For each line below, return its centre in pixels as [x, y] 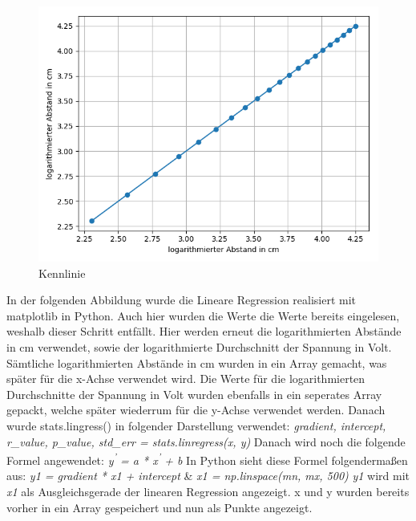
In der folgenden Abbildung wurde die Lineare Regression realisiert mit [182, 300]
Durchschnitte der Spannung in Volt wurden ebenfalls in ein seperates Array [194, 394]
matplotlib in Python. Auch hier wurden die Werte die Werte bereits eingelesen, [203, 315]
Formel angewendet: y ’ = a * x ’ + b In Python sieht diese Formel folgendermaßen [207, 459]
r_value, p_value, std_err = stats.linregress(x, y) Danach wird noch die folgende [206, 441]
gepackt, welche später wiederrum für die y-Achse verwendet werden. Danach [196, 410]
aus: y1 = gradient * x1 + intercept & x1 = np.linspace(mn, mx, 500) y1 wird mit [208, 476]
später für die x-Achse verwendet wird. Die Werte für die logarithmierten [186, 379]
